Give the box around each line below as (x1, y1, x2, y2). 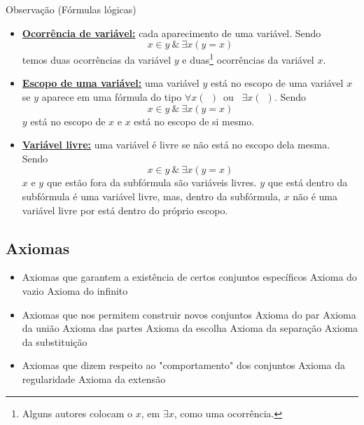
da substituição (22, 334, 87, 349)
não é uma (293, 189, 338, 203)
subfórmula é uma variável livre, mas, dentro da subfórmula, (22, 189, 281, 203)
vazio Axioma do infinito (22, 283, 128, 298)
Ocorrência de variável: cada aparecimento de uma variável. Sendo (22, 25, 321, 40)
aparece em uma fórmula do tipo (41, 90, 182, 104)
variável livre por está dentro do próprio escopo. (22, 202, 228, 217)
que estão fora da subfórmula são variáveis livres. (46, 175, 257, 190)
